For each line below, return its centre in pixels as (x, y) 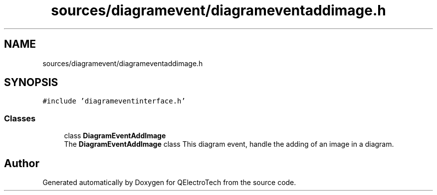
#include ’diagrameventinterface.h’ (114, 101)
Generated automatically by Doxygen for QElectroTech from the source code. (169, 183)
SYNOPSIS (31, 83)
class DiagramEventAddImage (115, 136)
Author (22, 163)
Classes (20, 118)
